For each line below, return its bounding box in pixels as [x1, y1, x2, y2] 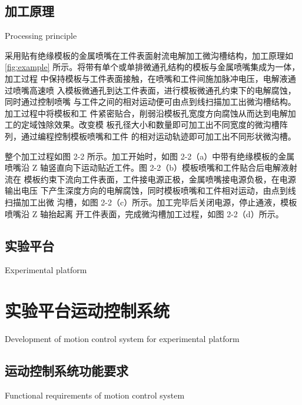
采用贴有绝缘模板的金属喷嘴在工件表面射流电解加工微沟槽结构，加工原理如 [5, 49, 293, 61]
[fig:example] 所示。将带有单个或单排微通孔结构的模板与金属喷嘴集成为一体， [5, 61, 300, 73]
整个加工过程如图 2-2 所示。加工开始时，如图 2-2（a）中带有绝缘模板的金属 [5, 150, 295, 162]
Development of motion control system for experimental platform [5, 333, 240, 345]
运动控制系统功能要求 [5, 361, 128, 380]
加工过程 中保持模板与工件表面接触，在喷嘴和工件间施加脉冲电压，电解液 [5, 72, 288, 84]
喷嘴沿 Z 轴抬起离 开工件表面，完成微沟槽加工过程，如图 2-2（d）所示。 [5, 207, 284, 220]
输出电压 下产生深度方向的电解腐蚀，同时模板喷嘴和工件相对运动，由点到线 [5, 184, 296, 197]
